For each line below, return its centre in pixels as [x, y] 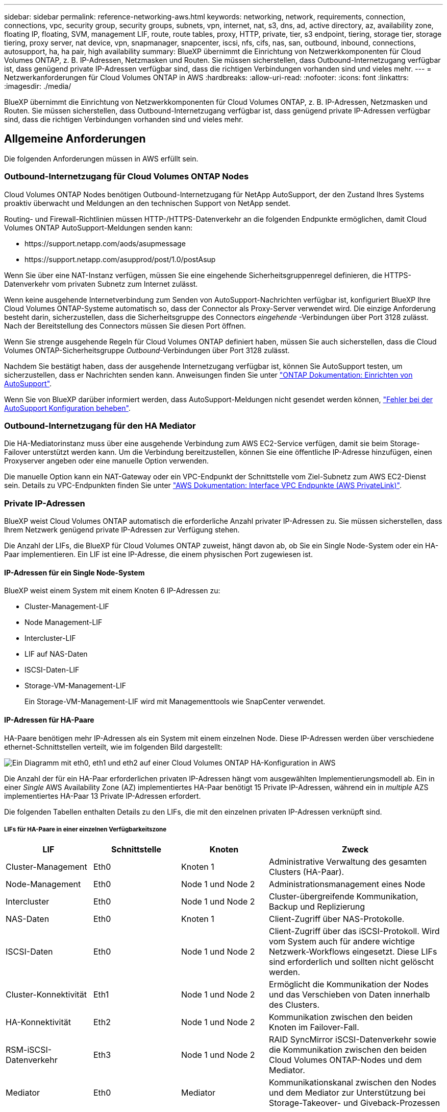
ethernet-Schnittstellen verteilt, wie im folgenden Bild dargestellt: [113, 747]
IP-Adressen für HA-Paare [49, 720]
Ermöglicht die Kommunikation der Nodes [349, 984]
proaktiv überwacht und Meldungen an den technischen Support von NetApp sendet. [147, 203]
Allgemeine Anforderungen [75, 139]
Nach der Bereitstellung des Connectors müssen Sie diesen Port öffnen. [125, 326]
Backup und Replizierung [317, 907]
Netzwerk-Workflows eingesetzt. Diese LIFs [353, 952]
